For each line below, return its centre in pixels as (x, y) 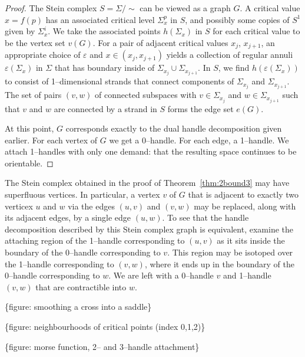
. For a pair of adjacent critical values (160, 42)
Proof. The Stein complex (51, 8)
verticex (19, 206)
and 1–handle (247, 275)
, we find (234, 68)
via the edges (91, 206)
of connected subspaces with (146, 95)
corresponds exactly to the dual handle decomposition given (174, 128)
